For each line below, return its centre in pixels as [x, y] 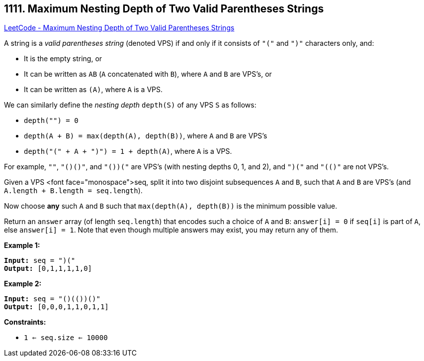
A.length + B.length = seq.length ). [73, 191]
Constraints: [25, 322]
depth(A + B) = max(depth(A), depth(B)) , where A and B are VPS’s [146, 136]
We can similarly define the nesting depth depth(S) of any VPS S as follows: [130, 105]
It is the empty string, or [63, 59]
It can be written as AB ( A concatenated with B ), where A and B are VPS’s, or [148, 74]
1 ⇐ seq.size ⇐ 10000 [66, 338]
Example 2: [23, 284]
